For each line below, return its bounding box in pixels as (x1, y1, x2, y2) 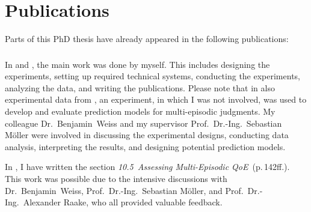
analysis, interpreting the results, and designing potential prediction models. (5, 140, 286, 153)
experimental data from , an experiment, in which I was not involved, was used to (5, 93, 307, 106)
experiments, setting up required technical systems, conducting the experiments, (5, 70, 300, 82)
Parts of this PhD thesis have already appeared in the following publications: (5, 32, 289, 45)
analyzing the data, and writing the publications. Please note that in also (5, 81, 275, 94)
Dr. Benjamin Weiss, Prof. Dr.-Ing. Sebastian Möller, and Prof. (5, 184, 244, 196)
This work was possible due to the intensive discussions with (5, 172, 227, 184)
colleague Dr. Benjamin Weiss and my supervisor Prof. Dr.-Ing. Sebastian (5, 117, 282, 129)
